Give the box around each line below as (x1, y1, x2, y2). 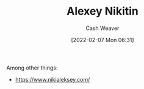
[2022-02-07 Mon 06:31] (71, 36, 134, 43)
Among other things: (6, 64, 58, 71)
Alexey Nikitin (67, 4, 139, 18)
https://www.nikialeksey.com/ (15, 76, 90, 83)
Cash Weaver (85, 24, 120, 32)
